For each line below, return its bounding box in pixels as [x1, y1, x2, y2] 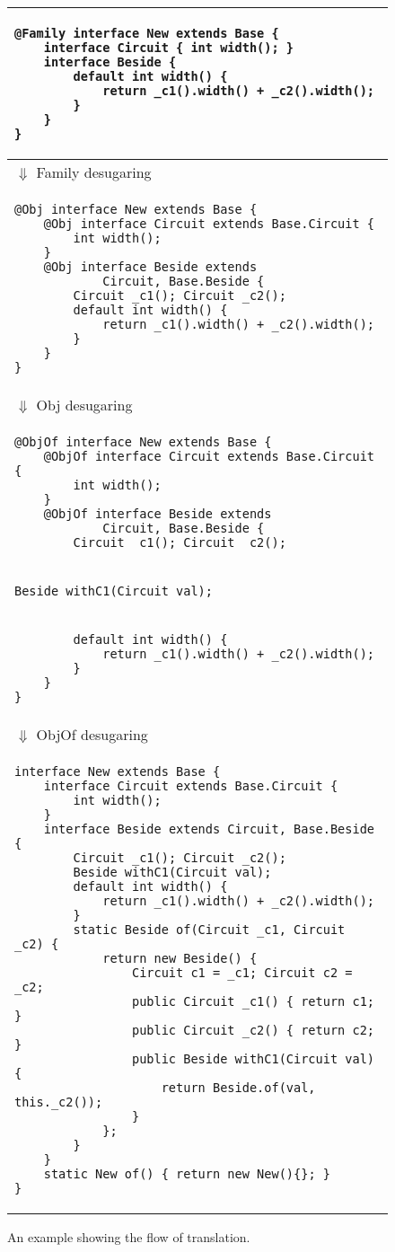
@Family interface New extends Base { [14, 26, 279, 40]
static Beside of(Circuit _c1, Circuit [73, 922, 346, 937]
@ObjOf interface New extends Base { [14, 435, 272, 449]
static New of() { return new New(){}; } [43, 1167, 330, 1181]
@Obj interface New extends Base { [14, 202, 258, 216]
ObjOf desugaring [36, 724, 148, 745]
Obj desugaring [36, 394, 133, 415]
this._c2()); [14, 1095, 103, 1109]
